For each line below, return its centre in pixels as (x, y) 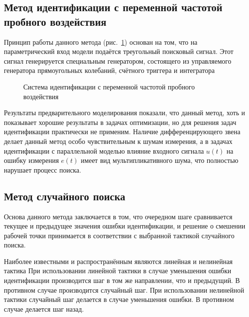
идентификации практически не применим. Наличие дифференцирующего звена (122, 132)
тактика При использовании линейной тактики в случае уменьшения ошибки (118, 271)
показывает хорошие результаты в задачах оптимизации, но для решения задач (120, 122)
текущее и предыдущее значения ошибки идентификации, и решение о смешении (125, 226)
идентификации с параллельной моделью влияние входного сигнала (104, 150)
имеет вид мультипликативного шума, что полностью (159, 160)
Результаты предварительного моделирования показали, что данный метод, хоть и (124, 113)
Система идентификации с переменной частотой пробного (109, 86)
